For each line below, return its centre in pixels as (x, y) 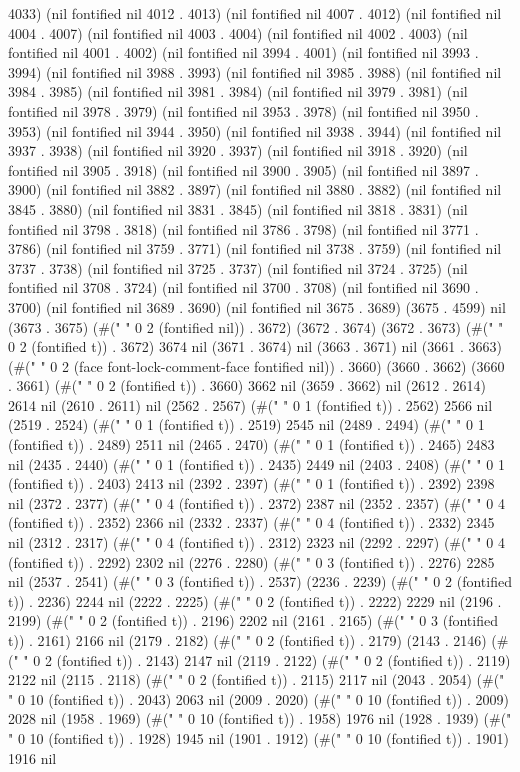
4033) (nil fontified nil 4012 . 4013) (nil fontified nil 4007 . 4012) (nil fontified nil (255, 13)
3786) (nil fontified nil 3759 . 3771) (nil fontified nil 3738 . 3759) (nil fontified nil (255, 248)
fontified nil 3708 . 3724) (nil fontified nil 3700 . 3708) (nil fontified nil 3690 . (243, 287)
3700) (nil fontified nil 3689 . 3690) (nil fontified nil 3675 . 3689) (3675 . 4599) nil (257, 306)
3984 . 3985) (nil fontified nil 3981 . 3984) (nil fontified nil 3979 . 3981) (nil (238, 91)
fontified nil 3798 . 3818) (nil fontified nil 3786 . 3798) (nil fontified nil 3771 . (243, 228)
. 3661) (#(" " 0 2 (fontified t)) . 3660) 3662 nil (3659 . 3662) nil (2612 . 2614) (247, 385)
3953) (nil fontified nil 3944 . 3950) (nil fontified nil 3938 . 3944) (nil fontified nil (255, 130)
